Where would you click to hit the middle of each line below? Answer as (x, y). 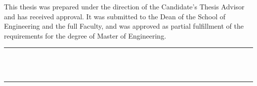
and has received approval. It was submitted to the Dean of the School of (115, 16)
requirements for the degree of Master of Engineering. (85, 35)
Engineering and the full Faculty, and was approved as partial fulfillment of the (124, 26)
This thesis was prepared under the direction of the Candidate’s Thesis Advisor (124, 6)
